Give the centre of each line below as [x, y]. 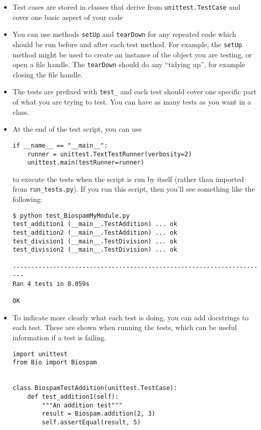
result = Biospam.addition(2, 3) [99, 414]
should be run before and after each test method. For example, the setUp [127, 44]
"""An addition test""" [82, 405]
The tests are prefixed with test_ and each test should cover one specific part [135, 91]
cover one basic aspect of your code [68, 17]
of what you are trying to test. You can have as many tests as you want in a [132, 102]
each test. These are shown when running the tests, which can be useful [125, 327]
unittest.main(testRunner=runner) [86, 163]
